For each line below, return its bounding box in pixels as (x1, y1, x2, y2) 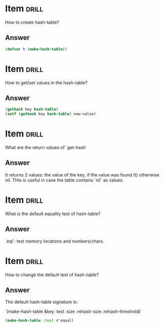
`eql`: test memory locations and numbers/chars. (5, 238, 105, 244)
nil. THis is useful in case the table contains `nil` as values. (5, 177, 124, 183)
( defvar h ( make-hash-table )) (5, 46, 68, 52)
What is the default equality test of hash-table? (5, 211, 101, 217)
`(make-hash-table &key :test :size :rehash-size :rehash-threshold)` (5, 309, 142, 315)
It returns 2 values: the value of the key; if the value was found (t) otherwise (5, 172, 160, 178)
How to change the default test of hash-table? (5, 272, 99, 278)
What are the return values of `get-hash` (5, 145, 87, 150)
